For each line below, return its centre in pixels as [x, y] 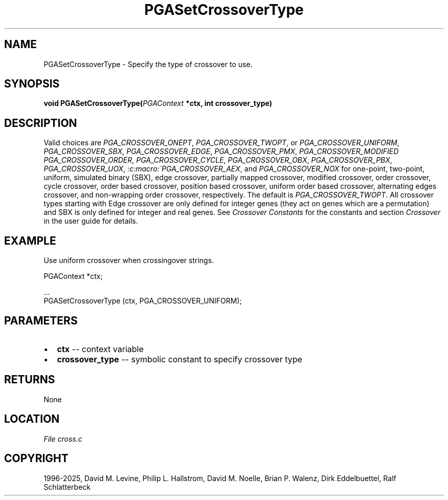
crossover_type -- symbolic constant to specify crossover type [180, 359]
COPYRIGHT [36, 459]
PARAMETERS [41, 320]
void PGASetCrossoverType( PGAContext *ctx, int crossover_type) [158, 103]
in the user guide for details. [91, 221]
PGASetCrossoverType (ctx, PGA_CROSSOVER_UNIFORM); [143, 301]
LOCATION [32, 419]
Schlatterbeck [67, 487]
